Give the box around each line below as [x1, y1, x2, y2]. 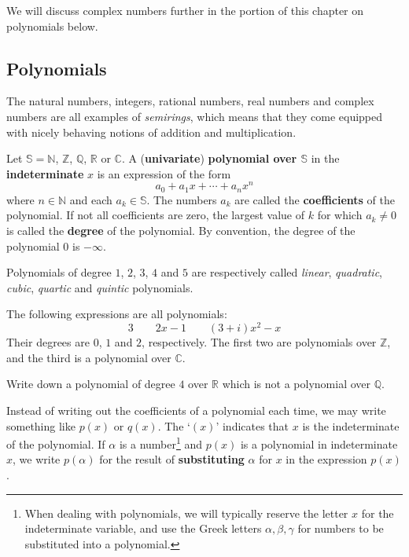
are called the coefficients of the [234, 191, 395, 207]
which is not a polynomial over [222, 376, 371, 392]
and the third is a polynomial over [6, 349, 171, 365]
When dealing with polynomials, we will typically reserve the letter [24, 504, 348, 521]
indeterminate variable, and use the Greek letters [24, 520, 262, 537]
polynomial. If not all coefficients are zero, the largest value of [6, 207, 305, 223]
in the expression [286, 451, 367, 467]
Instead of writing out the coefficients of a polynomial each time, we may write [6, 401, 386, 418]
